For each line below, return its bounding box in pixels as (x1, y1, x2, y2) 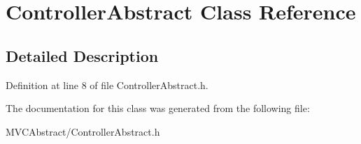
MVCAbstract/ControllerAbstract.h (6, 124, 160, 138)
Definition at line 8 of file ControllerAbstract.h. (6, 77, 208, 92)
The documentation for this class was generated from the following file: (6, 101, 310, 115)
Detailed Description (6, 45, 159, 66)
